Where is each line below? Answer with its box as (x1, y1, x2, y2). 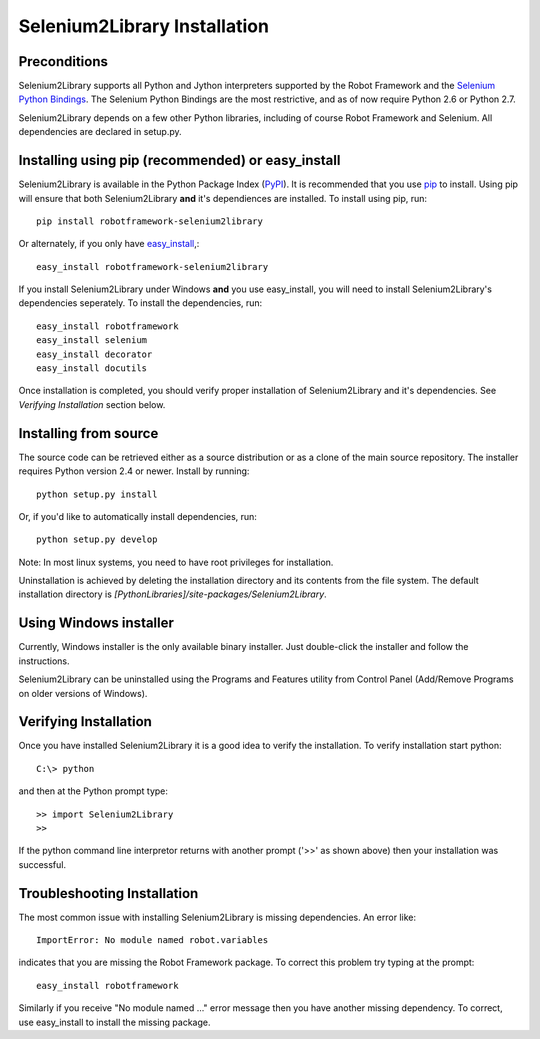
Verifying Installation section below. (18, 398, 166, 410)
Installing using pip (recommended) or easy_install (18, 152, 341, 169)
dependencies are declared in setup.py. (18, 126, 182, 138)
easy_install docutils (36, 363, 148, 374)
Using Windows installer (18, 615, 175, 632)
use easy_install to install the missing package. (18, 1016, 211, 1028)
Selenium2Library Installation (18, 15, 270, 37)
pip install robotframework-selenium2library (36, 215, 264, 227)
